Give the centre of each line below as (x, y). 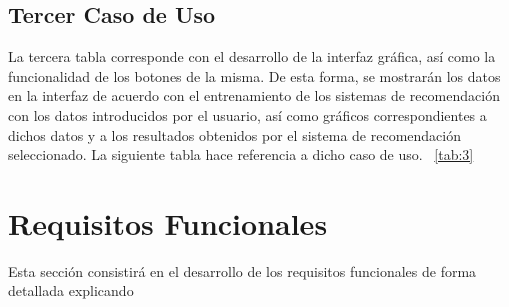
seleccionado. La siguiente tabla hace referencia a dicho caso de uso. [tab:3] (241, 154)
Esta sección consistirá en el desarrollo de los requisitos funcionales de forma (242, 270)
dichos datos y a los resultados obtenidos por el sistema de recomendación (234, 134)
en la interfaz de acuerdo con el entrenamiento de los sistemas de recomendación (254, 95)
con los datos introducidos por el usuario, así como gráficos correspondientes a (247, 114)
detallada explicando (71, 290)
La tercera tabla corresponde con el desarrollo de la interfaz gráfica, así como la (252, 56)
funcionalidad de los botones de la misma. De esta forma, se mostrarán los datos (254, 75)
